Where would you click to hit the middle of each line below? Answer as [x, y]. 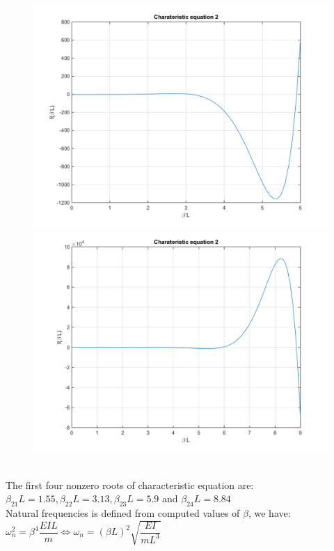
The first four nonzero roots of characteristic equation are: [130, 484]
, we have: [269, 513]
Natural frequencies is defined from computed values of [123, 513]
